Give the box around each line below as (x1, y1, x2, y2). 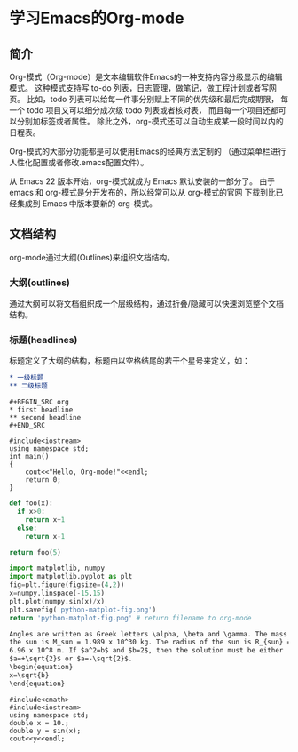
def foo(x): (9, 499, 53, 508)
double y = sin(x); (9, 726, 82, 735)
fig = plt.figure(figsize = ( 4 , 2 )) (9, 580, 125, 589)
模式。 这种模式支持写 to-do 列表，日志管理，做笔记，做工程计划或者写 (9, 83, 270, 93)
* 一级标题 (9, 373, 44, 382)
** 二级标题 (9, 381, 49, 391)
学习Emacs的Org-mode (9, 8, 184, 28)
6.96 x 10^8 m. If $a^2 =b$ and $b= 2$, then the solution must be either (9, 646, 284, 655)
